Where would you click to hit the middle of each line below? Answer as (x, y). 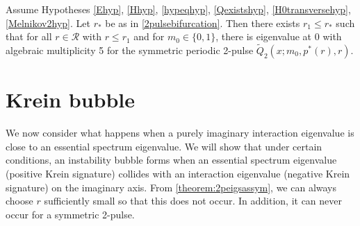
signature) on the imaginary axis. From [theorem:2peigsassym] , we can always (171, 187)
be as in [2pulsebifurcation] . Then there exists (203, 23)
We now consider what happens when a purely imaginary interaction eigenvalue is (180, 133)
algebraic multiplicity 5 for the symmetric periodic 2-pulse (130, 50)
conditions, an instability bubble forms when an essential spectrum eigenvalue (171, 160)
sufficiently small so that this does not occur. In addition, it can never (193, 201)
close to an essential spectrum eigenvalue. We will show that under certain (164, 146)
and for (149, 36)
